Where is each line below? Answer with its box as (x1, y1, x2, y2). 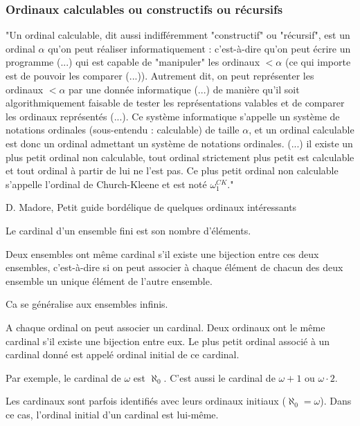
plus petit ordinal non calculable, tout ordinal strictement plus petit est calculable (6, 149, 354, 164)
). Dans (320, 393, 352, 408)
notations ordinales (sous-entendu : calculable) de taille (6, 122, 240, 137)
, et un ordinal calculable (249, 122, 354, 137)
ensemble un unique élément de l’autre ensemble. (6, 273, 213, 288)
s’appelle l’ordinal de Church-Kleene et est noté (6, 176, 207, 191)
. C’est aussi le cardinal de (163, 370, 276, 385)
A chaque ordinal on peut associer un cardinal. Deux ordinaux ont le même (6, 319, 325, 334)
